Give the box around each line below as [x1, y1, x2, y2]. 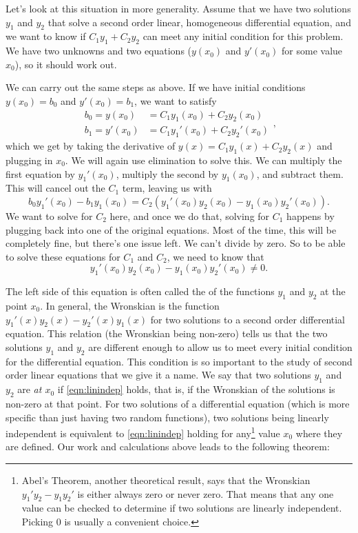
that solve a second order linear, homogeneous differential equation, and [48, 14, 351, 29]
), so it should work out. [14, 57, 117, 71]
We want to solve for [6, 209, 93, 223]
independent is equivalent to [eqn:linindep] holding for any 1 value [6, 424, 280, 440]
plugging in [6, 153, 53, 168]
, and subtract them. [256, 166, 344, 181]
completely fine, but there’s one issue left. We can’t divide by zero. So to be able [6, 236, 346, 250]
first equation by [6, 166, 75, 181]
